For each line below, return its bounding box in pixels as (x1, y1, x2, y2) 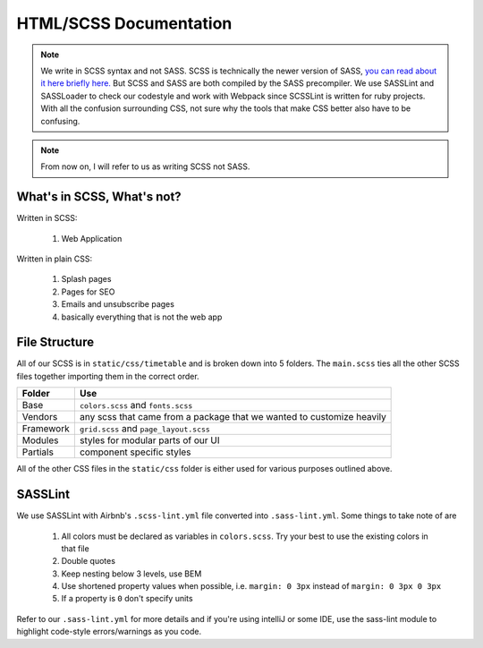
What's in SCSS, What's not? (16, 189, 182, 205)
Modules (21, 434, 59, 447)
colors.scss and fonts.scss (79, 399, 193, 412)
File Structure (16, 335, 94, 350)
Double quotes (61, 556, 116, 567)
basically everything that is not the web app (61, 311, 223, 322)
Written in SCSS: (16, 213, 78, 224)
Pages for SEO (61, 286, 115, 297)
